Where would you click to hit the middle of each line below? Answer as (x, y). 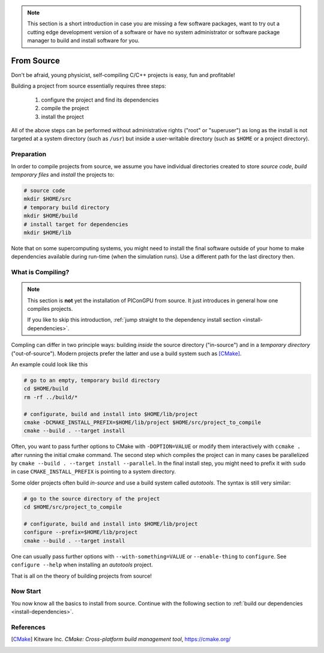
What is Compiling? (40, 272)
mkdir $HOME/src (48, 199)
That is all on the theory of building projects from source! (82, 576)
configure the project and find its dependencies (100, 100)
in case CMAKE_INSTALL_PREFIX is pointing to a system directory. (94, 471)
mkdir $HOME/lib (48, 232)
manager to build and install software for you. (83, 41)
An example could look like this (49, 364)
